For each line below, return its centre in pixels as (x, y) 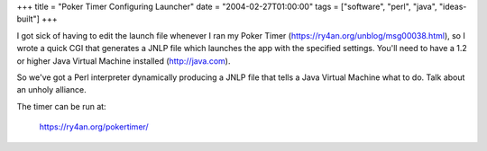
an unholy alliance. (51, 90)
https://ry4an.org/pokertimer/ (94, 127)
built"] (28, 19)
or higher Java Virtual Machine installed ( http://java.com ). (124, 61)
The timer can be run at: (62, 106)
